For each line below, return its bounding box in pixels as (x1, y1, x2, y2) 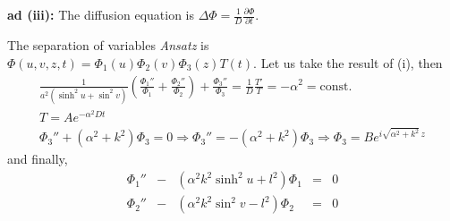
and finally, (7, 149, 68, 168)
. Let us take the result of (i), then (253, 53, 443, 72)
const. (319, 80, 352, 93)
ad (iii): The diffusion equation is (7, 5, 195, 23)
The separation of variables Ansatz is (7, 36, 209, 55)
